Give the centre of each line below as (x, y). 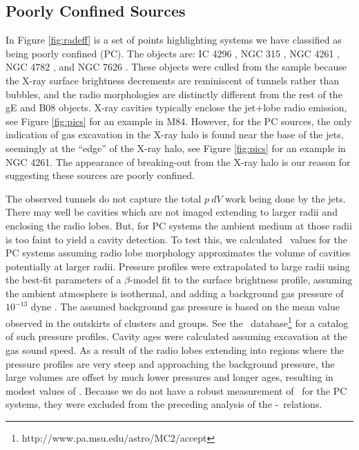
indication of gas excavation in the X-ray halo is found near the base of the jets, (175, 134)
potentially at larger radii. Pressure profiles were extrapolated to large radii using (178, 266)
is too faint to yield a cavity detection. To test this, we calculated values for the (176, 239)
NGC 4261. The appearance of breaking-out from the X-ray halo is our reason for (178, 161)
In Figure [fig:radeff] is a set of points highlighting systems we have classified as (174, 40)
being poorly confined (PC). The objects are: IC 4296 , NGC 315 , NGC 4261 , (173, 53)
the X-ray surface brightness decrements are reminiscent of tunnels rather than (172, 80)
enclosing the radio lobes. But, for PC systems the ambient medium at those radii (179, 225)
